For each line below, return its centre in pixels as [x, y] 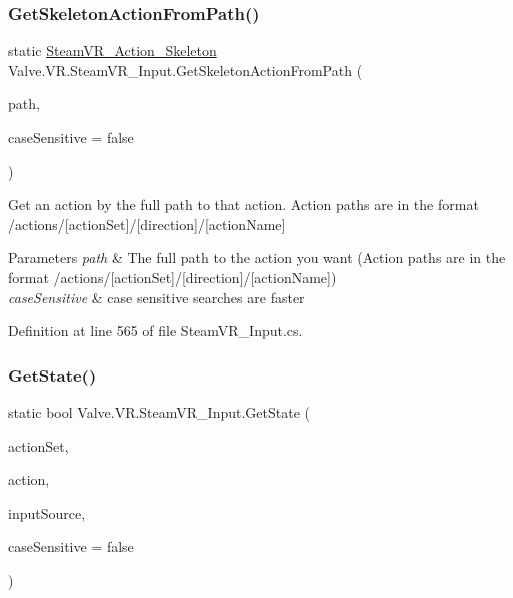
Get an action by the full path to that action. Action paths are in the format [243, 204]
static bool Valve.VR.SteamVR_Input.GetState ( [159, 411]
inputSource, [47, 512]
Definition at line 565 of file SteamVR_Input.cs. [155, 330]
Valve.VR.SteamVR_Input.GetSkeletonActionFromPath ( [185, 69]
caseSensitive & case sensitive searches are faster [156, 296]
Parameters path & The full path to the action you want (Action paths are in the [257, 257]
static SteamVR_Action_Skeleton [112, 50]
